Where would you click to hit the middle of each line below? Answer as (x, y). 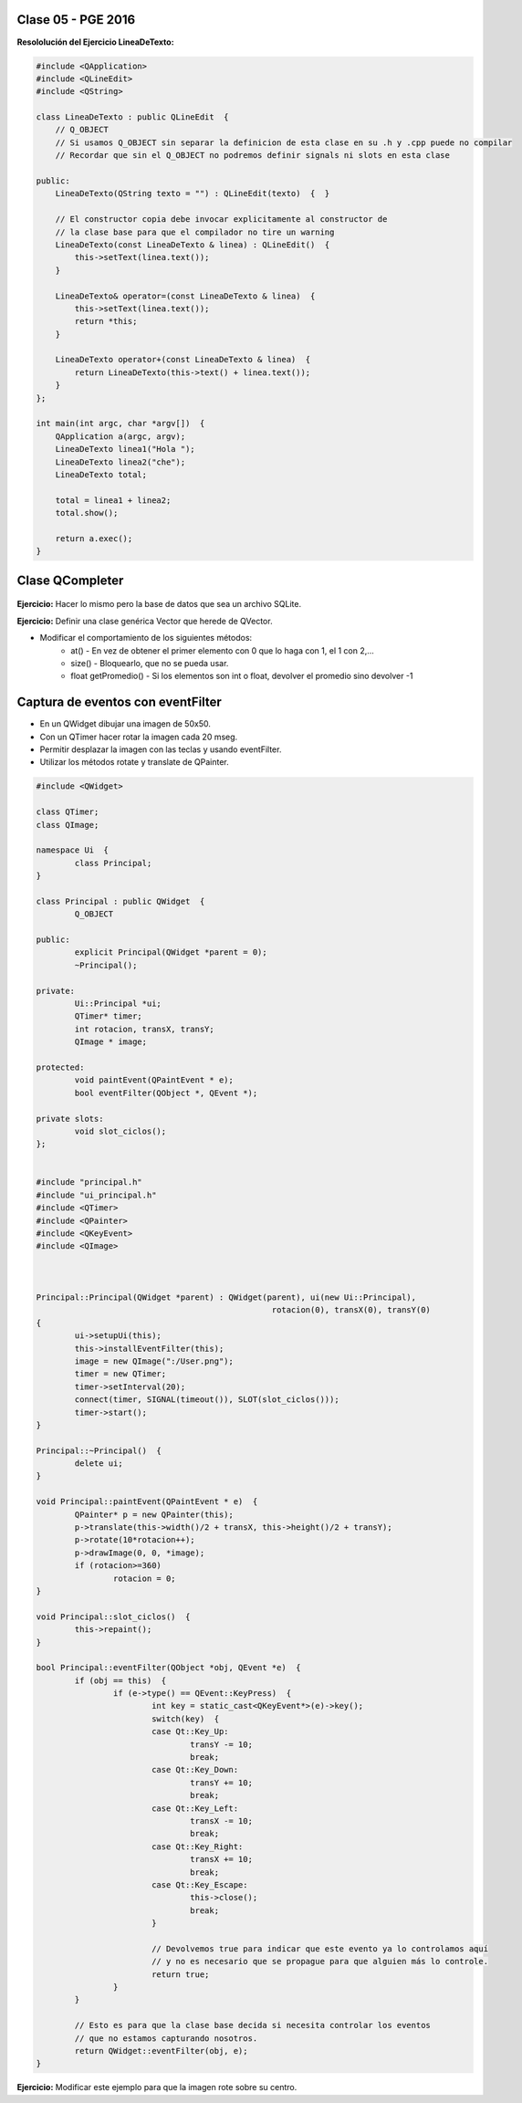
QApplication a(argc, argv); (120, 436)
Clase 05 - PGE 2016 (76, 20)
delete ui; (99, 1464)
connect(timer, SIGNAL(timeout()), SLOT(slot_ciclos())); (207, 1400)
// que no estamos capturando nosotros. (166, 2038)
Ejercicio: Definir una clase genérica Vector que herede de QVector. (145, 621)
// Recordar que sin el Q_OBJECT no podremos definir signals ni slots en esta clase (253, 156)
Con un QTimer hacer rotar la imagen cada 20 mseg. (139, 737)
